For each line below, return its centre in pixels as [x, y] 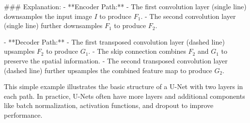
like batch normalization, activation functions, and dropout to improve [109, 105]
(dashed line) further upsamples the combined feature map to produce [108, 70]
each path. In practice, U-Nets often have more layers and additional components [125, 96]
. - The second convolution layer [188, 16]
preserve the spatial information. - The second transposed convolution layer [116, 60]
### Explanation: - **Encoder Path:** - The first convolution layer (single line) [125, 6]
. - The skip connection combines [137, 51]
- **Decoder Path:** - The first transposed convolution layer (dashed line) [114, 41]
